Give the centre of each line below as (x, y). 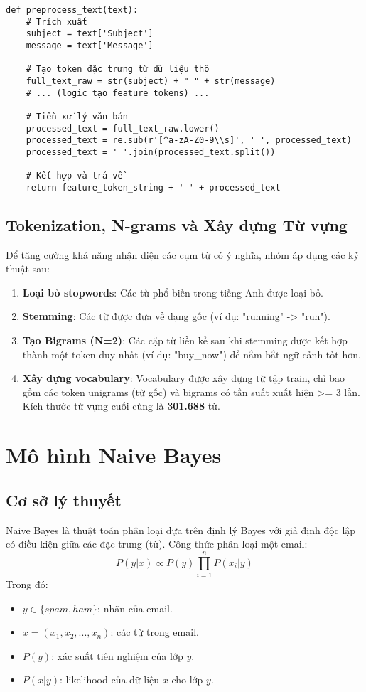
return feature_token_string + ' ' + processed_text (153, 187)
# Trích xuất (56, 22)
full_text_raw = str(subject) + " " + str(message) (151, 81)
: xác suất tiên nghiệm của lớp (117, 655)
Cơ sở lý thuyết (64, 500)
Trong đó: (27, 584)
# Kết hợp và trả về (74, 176)
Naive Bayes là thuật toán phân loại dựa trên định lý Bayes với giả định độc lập (181, 529)
